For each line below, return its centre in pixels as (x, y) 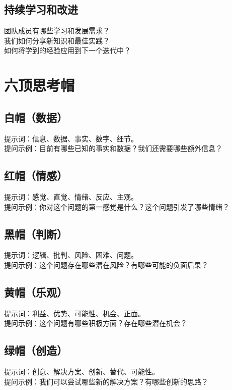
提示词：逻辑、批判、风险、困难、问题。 (71, 255)
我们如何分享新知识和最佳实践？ (57, 40)
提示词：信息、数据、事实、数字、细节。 (71, 138)
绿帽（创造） (36, 350)
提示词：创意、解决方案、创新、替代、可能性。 (82, 372)
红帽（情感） (36, 176)
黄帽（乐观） (36, 292)
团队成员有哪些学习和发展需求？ (57, 31)
